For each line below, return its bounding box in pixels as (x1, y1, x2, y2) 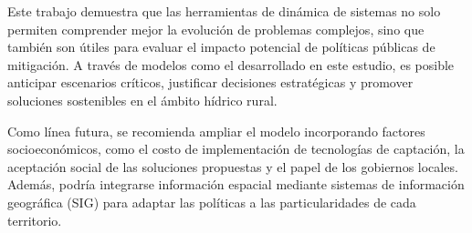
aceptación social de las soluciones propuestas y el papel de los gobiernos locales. (7, 157, 458, 176)
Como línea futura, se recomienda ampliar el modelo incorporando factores (7, 121, 425, 140)
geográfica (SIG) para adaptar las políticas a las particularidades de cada (7, 192, 416, 211)
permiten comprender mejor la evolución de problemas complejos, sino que (7, 19, 425, 38)
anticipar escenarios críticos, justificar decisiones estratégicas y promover (7, 73, 414, 92)
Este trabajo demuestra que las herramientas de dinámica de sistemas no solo (7, 2, 441, 20)
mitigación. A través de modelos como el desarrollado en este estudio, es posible (7, 55, 455, 74)
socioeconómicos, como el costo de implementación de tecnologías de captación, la (7, 139, 465, 158)
